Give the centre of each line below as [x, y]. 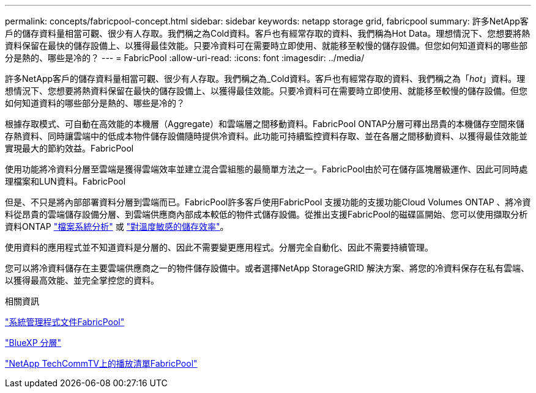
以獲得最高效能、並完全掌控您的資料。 [82, 280]
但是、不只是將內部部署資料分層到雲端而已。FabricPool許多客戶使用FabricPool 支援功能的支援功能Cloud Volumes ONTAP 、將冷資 [268, 202]
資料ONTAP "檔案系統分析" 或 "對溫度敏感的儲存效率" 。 [117, 226]
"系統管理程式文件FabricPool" [65, 322]
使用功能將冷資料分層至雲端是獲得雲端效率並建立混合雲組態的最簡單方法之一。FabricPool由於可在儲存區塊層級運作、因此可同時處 [266, 169]
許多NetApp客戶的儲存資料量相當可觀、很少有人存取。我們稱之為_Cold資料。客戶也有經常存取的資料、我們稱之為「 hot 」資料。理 [265, 79]
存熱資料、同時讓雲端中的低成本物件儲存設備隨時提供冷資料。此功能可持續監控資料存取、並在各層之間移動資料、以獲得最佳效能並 [266, 136]
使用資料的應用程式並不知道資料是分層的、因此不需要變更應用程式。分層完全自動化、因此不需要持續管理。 [219, 247]
